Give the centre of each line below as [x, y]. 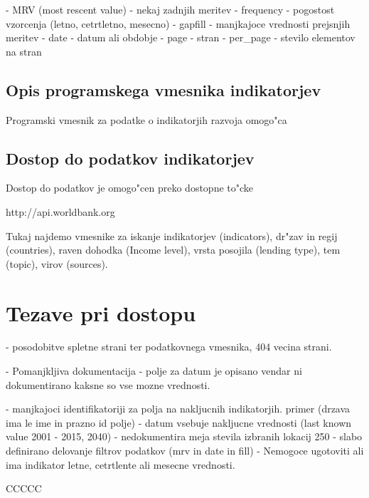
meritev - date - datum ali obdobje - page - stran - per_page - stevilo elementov [181, 37]
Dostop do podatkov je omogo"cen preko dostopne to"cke [130, 188]
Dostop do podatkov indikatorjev [130, 158]
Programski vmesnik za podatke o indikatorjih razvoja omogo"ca [146, 119]
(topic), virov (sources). [57, 263]
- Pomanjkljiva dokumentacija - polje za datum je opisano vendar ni [154, 371]
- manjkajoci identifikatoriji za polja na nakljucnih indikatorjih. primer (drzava [178, 409]
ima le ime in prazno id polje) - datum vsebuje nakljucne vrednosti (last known [179, 422]
